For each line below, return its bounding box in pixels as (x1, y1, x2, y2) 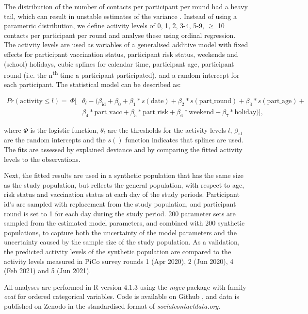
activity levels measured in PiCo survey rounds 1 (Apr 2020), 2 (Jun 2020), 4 (4, 256, 234, 266)
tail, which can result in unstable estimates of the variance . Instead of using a (4, 11, 237, 21)
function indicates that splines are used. (125, 135, 243, 145)
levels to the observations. (4, 154, 81, 164)
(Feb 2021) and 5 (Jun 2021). (4, 265, 91, 276)
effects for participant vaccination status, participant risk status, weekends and (4, 49, 238, 59)
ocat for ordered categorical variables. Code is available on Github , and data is (4, 291, 239, 301)
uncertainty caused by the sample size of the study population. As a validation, (4, 237, 240, 247)
